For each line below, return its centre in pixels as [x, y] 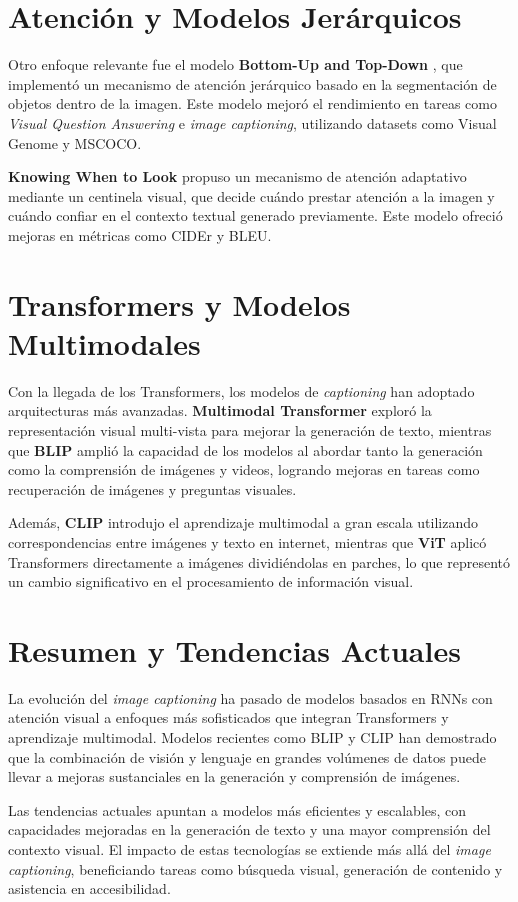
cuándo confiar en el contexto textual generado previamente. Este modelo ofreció [255, 215]
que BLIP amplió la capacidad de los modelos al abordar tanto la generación [245, 449]
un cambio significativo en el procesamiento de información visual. [211, 581]
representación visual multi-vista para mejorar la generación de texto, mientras [250, 429]
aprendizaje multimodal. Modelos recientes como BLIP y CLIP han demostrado [252, 737]
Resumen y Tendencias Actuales [234, 649]
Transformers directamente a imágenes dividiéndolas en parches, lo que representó [259, 561]
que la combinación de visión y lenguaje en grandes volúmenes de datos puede [247, 756]
